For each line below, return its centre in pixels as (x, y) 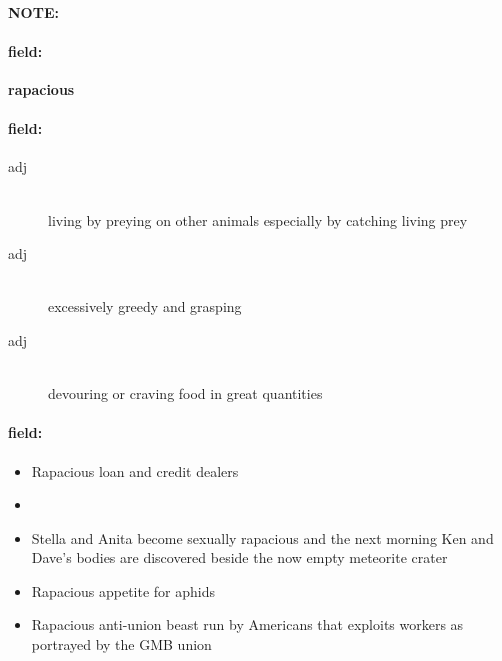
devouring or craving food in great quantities (185, 393)
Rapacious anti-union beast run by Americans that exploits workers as (247, 624)
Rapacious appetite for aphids (123, 590)
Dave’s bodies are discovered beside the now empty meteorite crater (239, 557)
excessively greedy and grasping (145, 306)
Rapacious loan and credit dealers (135, 470)
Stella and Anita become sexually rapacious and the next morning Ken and (262, 537)
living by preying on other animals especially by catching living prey (258, 219)
